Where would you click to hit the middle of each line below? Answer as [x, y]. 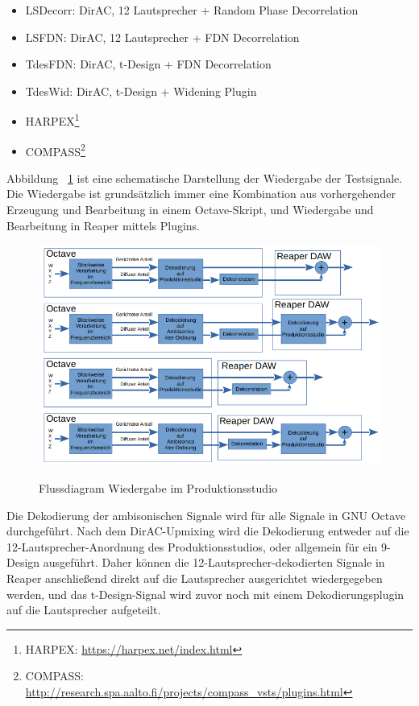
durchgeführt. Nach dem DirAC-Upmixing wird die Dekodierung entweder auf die [208, 531]
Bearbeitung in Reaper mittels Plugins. [104, 225]
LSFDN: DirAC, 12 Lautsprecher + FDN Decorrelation [162, 37]
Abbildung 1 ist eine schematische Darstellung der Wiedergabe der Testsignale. [205, 178]
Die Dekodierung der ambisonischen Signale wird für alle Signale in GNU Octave [206, 515]
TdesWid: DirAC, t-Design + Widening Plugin [141, 91]
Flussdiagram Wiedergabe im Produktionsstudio [158, 487]
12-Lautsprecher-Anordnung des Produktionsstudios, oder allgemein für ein [192, 546]
